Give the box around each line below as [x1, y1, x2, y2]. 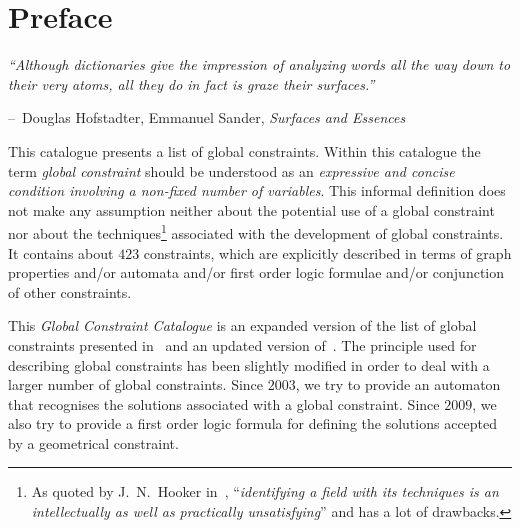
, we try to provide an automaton [295, 374, 501, 395]
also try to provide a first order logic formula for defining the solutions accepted [8, 413, 498, 434]
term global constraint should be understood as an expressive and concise [8, 160, 455, 181]
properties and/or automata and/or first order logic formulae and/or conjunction [8, 262, 505, 283]
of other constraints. [8, 281, 132, 302]
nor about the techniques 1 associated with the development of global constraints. [8, 220, 504, 243]
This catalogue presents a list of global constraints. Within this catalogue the [8, 140, 481, 161]
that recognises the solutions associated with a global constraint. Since [8, 393, 440, 414]
